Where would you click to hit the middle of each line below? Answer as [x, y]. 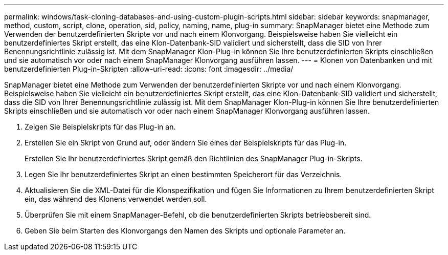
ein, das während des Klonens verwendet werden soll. [116, 199]
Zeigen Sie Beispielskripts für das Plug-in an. [100, 127]
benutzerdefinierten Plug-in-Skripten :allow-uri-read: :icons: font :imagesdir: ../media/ [149, 69]
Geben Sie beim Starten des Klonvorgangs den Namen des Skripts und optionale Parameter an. [185, 231]
